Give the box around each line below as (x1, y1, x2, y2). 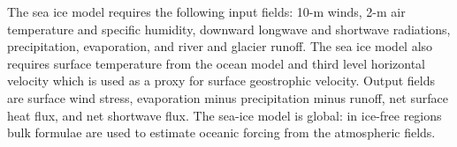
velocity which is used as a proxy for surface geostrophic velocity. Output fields (7, 71, 436, 90)
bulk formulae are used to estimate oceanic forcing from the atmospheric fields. (7, 123, 436, 142)
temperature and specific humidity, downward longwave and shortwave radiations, (7, 19, 451, 38)
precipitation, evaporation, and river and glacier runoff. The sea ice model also (7, 37, 433, 55)
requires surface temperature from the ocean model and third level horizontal (7, 54, 425, 72)
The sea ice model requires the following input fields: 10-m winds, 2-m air (7, 3, 406, 20)
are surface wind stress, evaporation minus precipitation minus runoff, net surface (7, 88, 448, 107)
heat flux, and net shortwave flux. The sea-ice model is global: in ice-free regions (7, 106, 442, 124)
